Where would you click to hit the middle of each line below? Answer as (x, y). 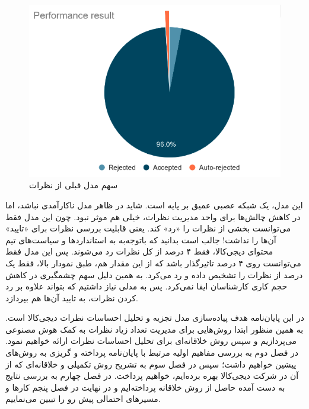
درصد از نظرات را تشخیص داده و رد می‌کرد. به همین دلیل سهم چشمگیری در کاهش (154, 274)
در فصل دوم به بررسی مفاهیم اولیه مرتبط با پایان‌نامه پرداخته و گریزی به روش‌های (152, 352)
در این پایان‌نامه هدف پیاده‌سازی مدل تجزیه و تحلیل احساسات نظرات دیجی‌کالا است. (155, 318)
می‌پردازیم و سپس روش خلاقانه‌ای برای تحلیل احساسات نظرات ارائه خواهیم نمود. (151, 341)
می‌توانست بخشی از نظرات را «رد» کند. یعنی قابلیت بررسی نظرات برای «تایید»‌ (148, 228)
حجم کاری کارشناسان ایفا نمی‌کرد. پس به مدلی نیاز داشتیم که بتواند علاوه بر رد (146, 286)
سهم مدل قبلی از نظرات (74, 185)
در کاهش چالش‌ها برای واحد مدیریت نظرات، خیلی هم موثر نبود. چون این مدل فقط (153, 216)
